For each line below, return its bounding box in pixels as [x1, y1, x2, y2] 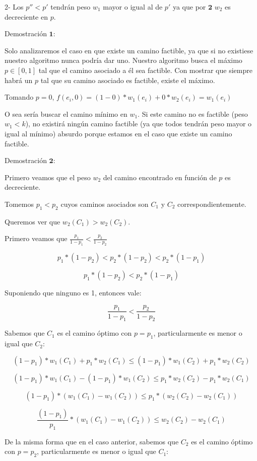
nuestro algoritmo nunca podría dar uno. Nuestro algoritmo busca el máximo [5, 55, 242, 65]
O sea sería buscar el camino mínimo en [5, 108, 127, 119]
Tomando [5, 92, 34, 102]
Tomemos [5, 198, 34, 209]
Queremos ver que [5, 216, 60, 226]
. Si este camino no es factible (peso [138, 108, 248, 119]
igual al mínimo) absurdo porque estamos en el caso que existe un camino [5, 128, 232, 138]
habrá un [5, 74, 33, 85]
